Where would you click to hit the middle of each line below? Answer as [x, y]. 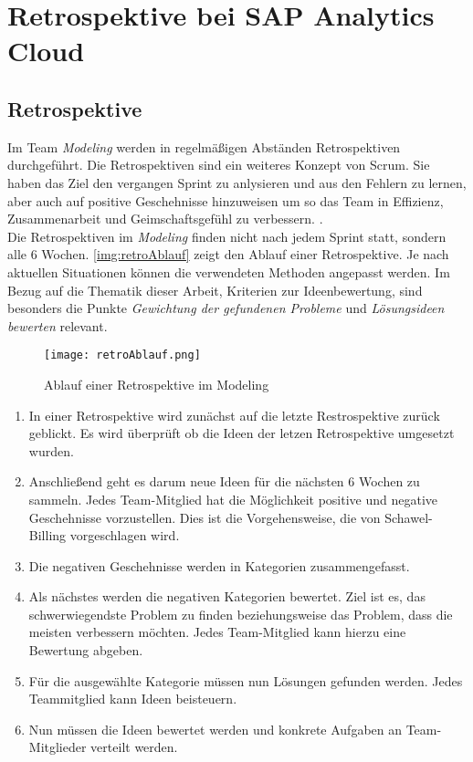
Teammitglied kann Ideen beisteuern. [133, 699]
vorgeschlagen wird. [125, 535]
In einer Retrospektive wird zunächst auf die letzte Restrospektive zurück [234, 415]
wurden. [51, 450]
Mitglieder [58, 747]
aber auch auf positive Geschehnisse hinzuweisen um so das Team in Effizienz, [226, 200]
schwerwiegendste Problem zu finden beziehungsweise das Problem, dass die [241, 614]
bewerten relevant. [58, 325]
